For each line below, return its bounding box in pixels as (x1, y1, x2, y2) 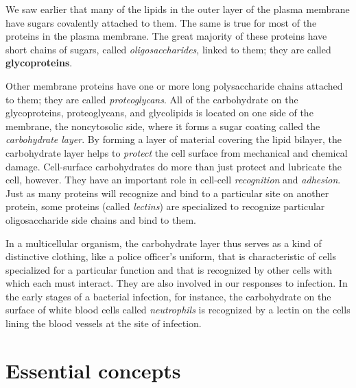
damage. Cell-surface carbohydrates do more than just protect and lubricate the (5, 159, 342, 173)
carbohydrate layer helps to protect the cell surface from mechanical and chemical (5, 145, 348, 159)
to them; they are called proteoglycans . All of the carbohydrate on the (5, 92, 298, 106)
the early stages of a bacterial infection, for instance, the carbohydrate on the (5, 289, 331, 303)
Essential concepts (5, 356, 181, 384)
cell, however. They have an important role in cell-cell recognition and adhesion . (5, 172, 341, 187)
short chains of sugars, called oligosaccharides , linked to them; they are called (5, 42, 331, 56)
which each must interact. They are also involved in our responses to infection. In (5, 276, 348, 290)
